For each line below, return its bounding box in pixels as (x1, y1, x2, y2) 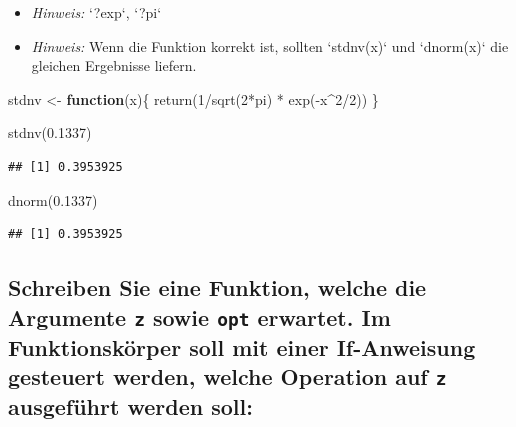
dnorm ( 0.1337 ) (8, 189, 98, 210)
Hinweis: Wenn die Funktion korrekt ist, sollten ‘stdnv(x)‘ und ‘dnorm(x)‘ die (31, 35, 509, 56)
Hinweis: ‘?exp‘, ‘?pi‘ (31, 2, 162, 22)
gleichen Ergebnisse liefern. (31, 55, 197, 76)
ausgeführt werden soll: (8, 390, 253, 421)
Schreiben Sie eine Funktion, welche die (8, 272, 427, 303)
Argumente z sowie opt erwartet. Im (8, 301, 391, 332)
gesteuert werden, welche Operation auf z (8, 360, 447, 391)
